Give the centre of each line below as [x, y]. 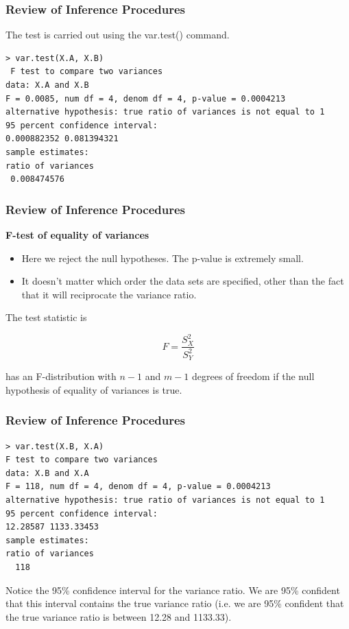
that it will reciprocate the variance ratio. [109, 294]
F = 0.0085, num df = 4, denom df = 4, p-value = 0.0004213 [146, 98]
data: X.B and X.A [47, 473]
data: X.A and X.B [47, 85]
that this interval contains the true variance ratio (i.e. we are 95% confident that [175, 603]
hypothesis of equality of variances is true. [94, 389]
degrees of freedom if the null [253, 376]
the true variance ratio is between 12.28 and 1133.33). [119, 616]
